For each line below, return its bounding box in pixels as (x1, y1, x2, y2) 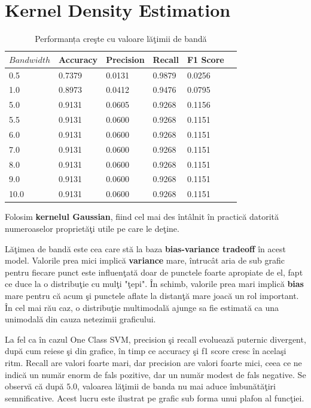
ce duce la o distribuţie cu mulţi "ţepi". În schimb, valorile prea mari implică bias (5, 277, 304, 290)
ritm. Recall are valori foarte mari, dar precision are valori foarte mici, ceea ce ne (5, 356, 302, 368)
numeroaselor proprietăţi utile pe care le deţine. (5, 222, 179, 234)
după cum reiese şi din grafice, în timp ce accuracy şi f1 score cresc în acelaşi (5, 344, 286, 357)
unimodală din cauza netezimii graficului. (5, 313, 156, 325)
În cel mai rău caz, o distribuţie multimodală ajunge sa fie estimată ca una (5, 301, 279, 313)
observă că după (5, 380, 64, 392)
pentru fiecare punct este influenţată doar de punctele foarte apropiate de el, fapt (5, 265, 303, 278)
